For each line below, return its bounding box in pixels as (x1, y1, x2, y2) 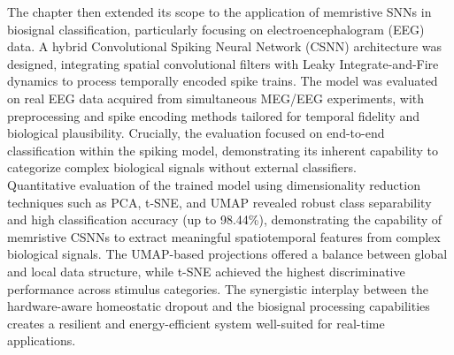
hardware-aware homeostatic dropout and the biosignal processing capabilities (7, 297, 430, 315)
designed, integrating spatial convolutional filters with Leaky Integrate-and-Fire (7, 54, 439, 72)
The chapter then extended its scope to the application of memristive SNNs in (7, 3, 432, 20)
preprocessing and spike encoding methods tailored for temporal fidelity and (7, 106, 420, 125)
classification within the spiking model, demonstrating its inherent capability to (7, 140, 439, 159)
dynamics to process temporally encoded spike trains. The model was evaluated (7, 72, 438, 90)
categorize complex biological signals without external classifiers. (7, 158, 357, 177)
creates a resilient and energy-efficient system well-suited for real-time (7, 313, 385, 332)
